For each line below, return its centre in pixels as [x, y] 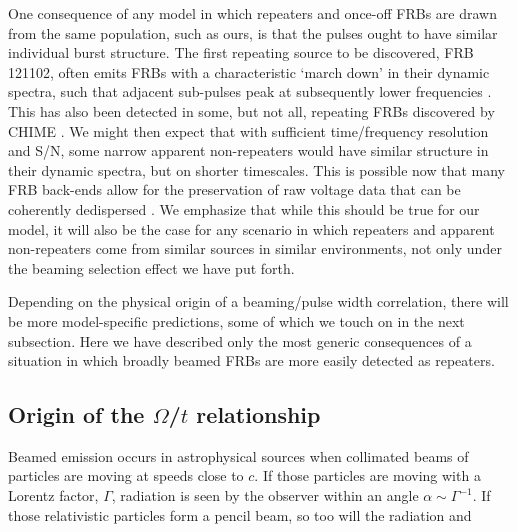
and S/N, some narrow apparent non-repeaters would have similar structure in [248, 150]
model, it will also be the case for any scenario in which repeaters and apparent [251, 228]
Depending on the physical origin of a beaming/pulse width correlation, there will [258, 301]
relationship [258, 414]
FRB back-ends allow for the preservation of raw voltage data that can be [234, 189]
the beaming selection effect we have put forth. [151, 267]
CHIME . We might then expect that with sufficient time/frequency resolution [248, 130]
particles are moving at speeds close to [126, 475]
